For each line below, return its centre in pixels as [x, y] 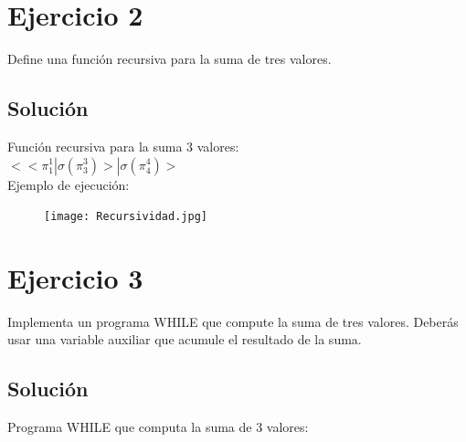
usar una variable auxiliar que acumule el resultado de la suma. [185, 339]
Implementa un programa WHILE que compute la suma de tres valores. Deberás [233, 321]
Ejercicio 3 [75, 277]
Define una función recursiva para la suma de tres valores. [169, 59]
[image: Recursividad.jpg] [126, 217]
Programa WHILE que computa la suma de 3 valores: [158, 427]
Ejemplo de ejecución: [69, 184]
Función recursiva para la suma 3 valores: [123, 146]
